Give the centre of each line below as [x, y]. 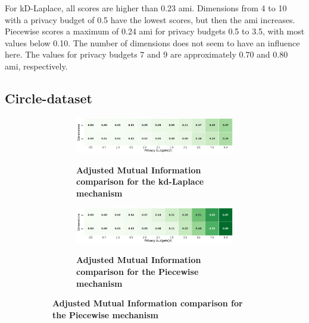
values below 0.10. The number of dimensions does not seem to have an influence [152, 42]
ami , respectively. [36, 66]
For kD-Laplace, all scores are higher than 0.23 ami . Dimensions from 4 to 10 [146, 8]
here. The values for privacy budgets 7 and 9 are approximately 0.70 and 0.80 [146, 54]
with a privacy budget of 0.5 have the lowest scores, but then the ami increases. [150, 19]
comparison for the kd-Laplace [140, 181]
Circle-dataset [49, 98]
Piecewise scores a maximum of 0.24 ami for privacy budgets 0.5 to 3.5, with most [155, 31]
